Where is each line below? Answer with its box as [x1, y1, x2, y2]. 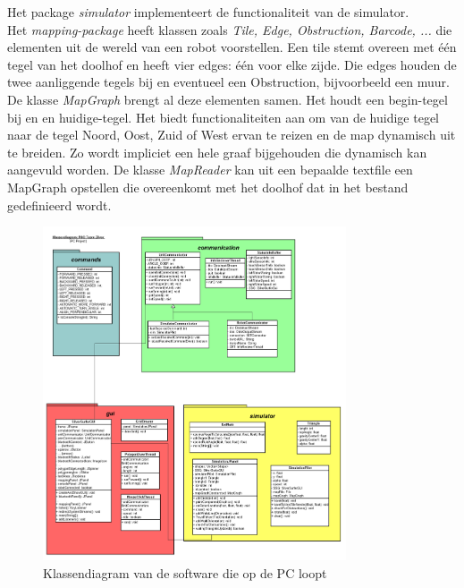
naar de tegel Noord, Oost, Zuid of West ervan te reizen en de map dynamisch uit [7, 125, 456, 144]
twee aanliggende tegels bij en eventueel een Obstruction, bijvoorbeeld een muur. [7, 72, 450, 91]
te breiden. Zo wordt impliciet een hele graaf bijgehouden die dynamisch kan [7, 142, 427, 161]
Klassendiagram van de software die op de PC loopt [43, 563, 327, 582]
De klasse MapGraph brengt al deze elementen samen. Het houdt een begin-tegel [7, 89, 448, 108]
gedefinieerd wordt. [7, 195, 112, 214]
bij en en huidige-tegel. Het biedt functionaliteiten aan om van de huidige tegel [7, 107, 440, 126]
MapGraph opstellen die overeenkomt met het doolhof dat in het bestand [7, 177, 409, 196]
